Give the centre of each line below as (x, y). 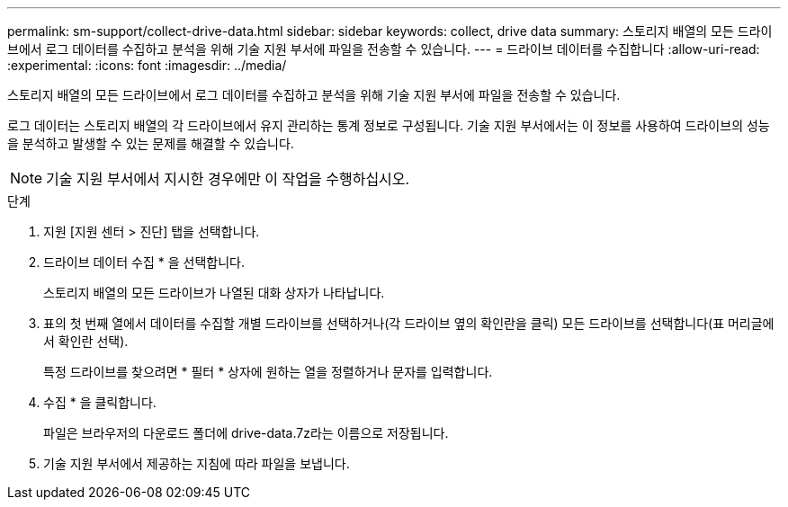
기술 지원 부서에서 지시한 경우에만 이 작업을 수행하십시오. (228, 179)
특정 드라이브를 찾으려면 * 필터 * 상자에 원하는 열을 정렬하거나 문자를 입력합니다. (268, 372)
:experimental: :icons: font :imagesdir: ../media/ (147, 65)
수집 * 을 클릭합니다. (100, 402)
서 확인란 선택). (86, 341)
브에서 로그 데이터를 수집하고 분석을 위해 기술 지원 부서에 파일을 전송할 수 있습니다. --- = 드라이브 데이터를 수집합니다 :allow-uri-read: (384, 49)
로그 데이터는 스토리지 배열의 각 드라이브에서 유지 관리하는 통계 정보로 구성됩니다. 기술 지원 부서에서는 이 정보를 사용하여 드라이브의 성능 (389, 125)
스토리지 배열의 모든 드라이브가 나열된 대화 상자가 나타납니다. (214, 293)
